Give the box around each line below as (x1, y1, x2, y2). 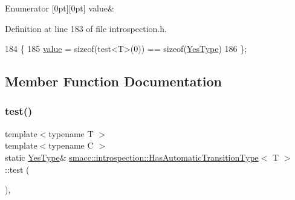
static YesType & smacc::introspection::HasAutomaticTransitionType (5, 150, 259, 163)
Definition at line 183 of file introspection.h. (5, 22, 167, 34)
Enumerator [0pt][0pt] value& (5, 2, 114, 14)
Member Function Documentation (5, 72, 222, 91)
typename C (48, 139, 94, 152)
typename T (48, 127, 94, 140)
